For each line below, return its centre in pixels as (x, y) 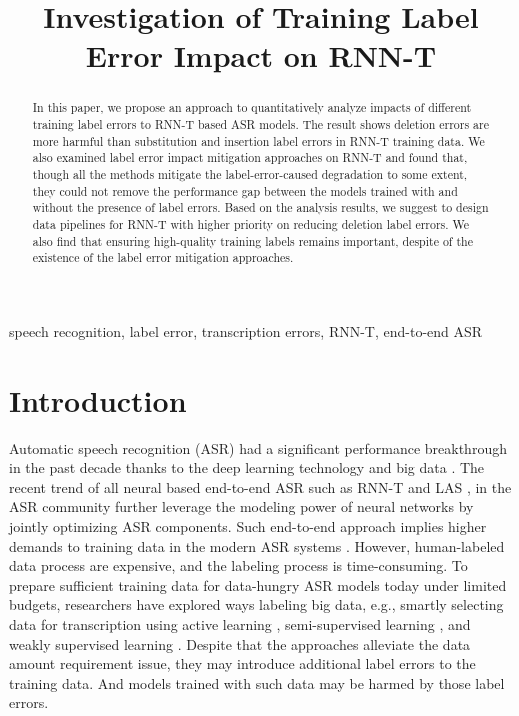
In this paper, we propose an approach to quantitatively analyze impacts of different (252, 107)
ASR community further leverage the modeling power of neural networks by (241, 506)
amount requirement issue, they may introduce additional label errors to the (242, 663)
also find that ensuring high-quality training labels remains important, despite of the (252, 240)
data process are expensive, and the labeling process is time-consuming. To (238, 565)
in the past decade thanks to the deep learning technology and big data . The (247, 467)
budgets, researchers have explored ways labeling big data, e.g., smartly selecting (256, 604)
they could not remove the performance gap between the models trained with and (245, 190)
